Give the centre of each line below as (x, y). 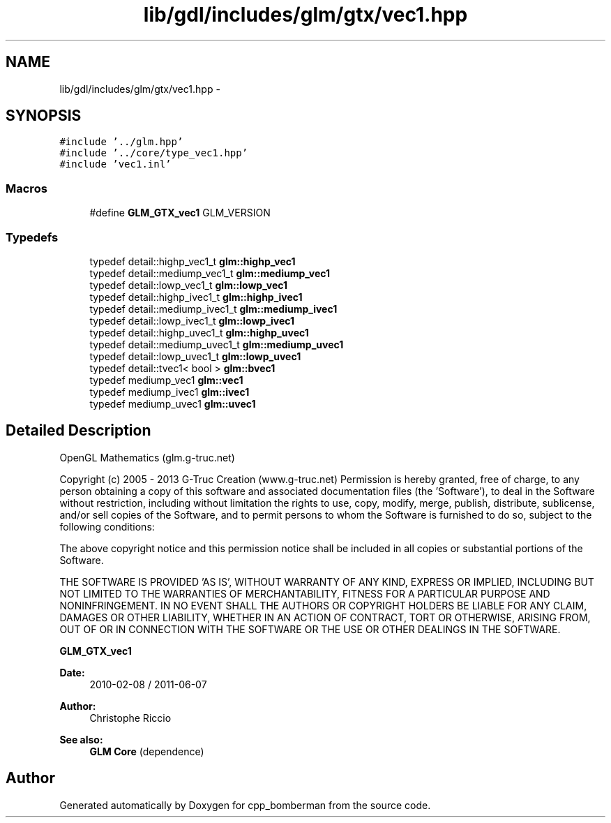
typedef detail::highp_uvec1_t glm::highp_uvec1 (199, 332)
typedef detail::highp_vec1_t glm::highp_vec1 (193, 261)
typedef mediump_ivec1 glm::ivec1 (169, 392)
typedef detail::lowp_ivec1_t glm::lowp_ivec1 (192, 320)
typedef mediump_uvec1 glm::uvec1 (173, 403)
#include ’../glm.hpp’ (121, 142)
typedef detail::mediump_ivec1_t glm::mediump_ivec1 (213, 309)
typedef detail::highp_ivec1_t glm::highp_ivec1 (196, 297)
